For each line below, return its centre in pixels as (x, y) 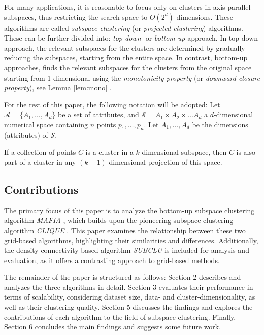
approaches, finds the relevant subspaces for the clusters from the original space (128, 67)
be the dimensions (220, 124)
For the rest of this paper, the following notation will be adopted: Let (112, 104)
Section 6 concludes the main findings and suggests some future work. (113, 327)
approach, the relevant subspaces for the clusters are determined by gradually (125, 47)
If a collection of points (40, 152)
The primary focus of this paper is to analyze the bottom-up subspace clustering (129, 210)
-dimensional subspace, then (183, 152)
